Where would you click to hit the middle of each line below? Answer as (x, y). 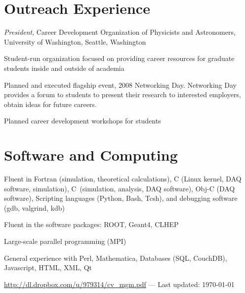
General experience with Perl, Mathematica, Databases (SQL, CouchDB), (116, 258)
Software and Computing (91, 155)
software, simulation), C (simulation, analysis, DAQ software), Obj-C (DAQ (120, 188)
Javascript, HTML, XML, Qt (48, 267)
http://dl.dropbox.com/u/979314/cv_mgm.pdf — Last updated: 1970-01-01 (119, 284)
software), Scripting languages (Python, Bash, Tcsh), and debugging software (121, 198)
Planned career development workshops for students (82, 121)
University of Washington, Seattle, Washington (75, 41)
